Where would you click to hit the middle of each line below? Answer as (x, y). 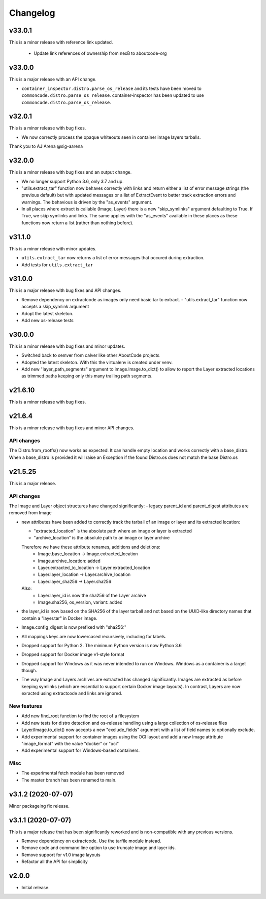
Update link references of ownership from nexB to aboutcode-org (100, 53)
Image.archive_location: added (69, 561)
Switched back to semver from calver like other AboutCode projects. (91, 355)
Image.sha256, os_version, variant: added (80, 602)
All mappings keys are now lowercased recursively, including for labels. (94, 636)
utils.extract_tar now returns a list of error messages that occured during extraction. (113, 258)
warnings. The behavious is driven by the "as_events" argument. (87, 202)
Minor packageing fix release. (39, 806)
